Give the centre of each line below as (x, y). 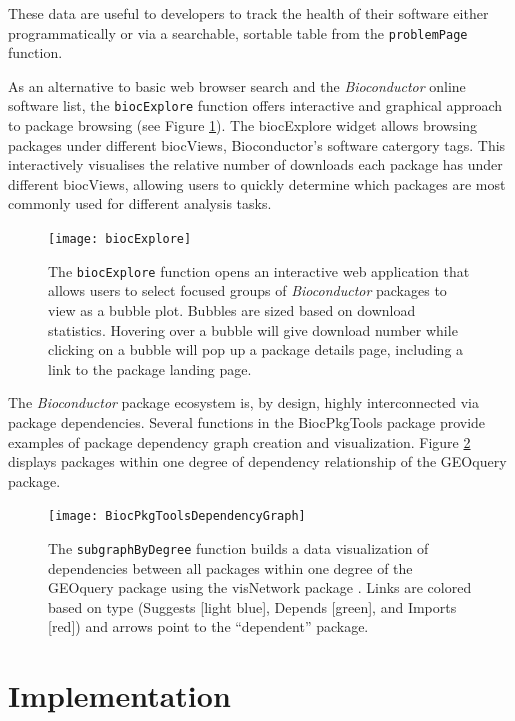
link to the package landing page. (150, 368)
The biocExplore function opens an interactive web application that (259, 270)
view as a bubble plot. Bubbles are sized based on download (232, 309)
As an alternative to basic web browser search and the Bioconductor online (237, 85)
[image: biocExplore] (120, 239)
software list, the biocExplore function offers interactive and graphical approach (255, 105)
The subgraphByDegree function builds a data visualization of (238, 547)
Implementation (119, 695)
